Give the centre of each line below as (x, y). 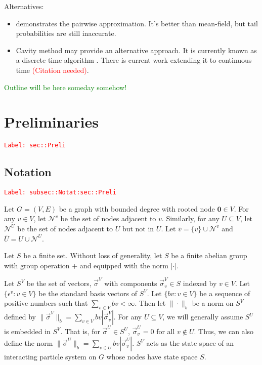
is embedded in (27, 331)
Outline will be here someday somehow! (65, 87)
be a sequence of (225, 293)
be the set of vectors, (59, 283)
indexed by (200, 283)
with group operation (37, 265)
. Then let (150, 303)
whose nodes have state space (152, 357)
